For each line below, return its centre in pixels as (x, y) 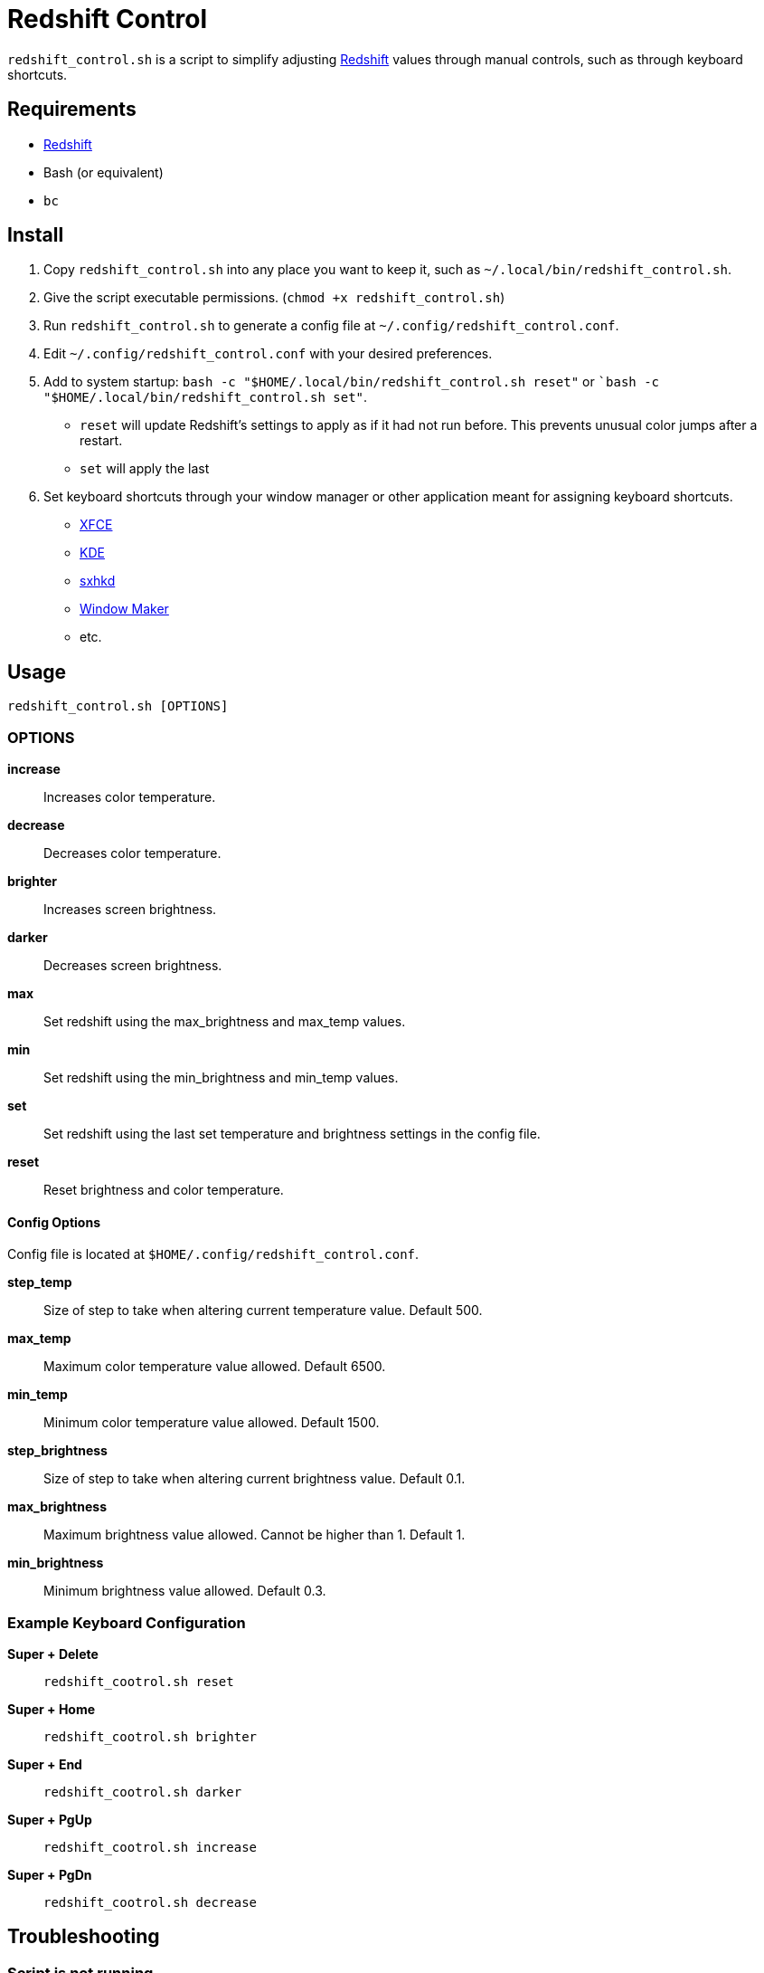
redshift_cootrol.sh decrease (151, 1902)
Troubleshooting (84, 1937)
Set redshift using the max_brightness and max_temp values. (225, 1022)
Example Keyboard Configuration (127, 1622)
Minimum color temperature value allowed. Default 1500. (212, 1423)
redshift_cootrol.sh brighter (151, 1737)
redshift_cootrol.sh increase (151, 1847)
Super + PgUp (50, 1820)
